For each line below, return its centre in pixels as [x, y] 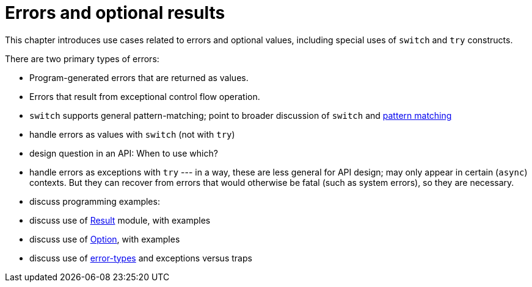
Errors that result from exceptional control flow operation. [145, 96]
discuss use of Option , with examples [105, 239]
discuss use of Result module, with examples [120, 220]
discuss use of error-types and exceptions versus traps [141, 258]
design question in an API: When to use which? [124, 153]
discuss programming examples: [95, 201]
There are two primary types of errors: [82, 58]
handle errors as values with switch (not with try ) [132, 134]
